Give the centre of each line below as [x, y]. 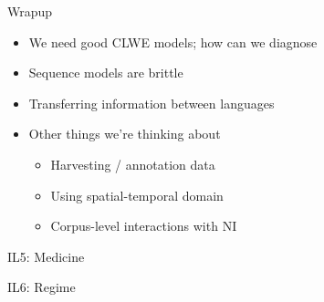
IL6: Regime [42, 287]
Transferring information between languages [152, 103]
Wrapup [30, 11]
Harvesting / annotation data [133, 164]
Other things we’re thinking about [125, 134]
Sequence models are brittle [106, 73]
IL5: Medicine [46, 256]
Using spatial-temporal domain [137, 195]
